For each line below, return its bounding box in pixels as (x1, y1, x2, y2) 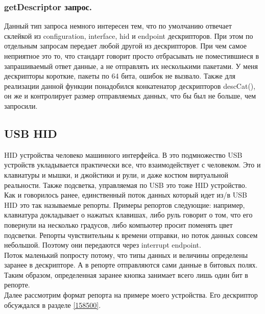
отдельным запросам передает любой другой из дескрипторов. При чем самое (4, 40, 247, 51)
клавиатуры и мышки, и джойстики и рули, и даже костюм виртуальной (4, 169, 229, 180)
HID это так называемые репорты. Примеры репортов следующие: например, (4, 199, 245, 210)
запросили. (4, 100, 38, 111)
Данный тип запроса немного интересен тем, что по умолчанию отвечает (4, 20, 232, 31)
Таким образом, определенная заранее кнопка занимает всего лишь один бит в (4, 269, 248, 280)
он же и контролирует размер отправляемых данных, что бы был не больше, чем (4, 90, 256, 101)
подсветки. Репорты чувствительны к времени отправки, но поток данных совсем (4, 229, 258, 240)
